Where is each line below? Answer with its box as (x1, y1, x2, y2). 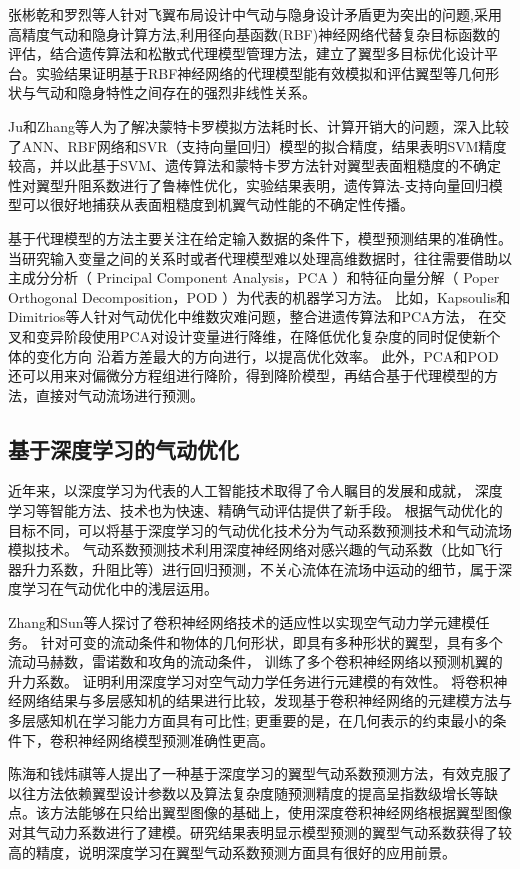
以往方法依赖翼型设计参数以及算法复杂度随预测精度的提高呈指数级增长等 (8, 782, 484, 803)
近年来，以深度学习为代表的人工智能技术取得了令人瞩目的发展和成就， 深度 (8, 480, 503, 501)
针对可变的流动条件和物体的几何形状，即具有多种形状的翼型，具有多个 (40, 631, 503, 652)
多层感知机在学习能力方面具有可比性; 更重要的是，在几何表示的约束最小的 (8, 710, 493, 731)
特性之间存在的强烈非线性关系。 (105, 82, 316, 103)
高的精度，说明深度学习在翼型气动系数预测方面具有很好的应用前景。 (8, 841, 456, 862)
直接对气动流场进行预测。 (35, 384, 204, 405)
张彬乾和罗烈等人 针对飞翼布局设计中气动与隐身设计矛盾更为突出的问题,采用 (8, 4, 502, 24)
